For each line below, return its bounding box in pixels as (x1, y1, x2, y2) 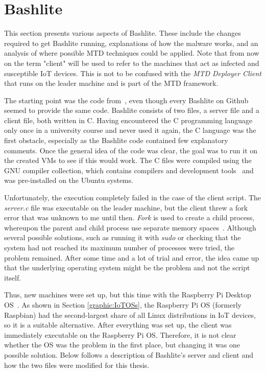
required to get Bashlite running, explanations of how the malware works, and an (4, 37, 258, 48)
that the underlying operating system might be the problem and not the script (4, 262, 250, 273)
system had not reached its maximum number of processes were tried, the (4, 242, 234, 252)
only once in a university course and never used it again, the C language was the (4, 125, 256, 135)
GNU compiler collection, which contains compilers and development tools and (4, 165, 254, 175)
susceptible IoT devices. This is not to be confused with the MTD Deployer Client (4, 67, 261, 78)
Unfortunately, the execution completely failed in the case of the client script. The (4, 192, 261, 203)
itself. (4, 272, 21, 283)
